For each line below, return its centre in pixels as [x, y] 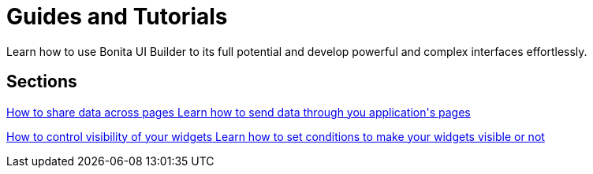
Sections [42, 82]
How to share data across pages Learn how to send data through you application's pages [239, 112]
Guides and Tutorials [117, 17]
